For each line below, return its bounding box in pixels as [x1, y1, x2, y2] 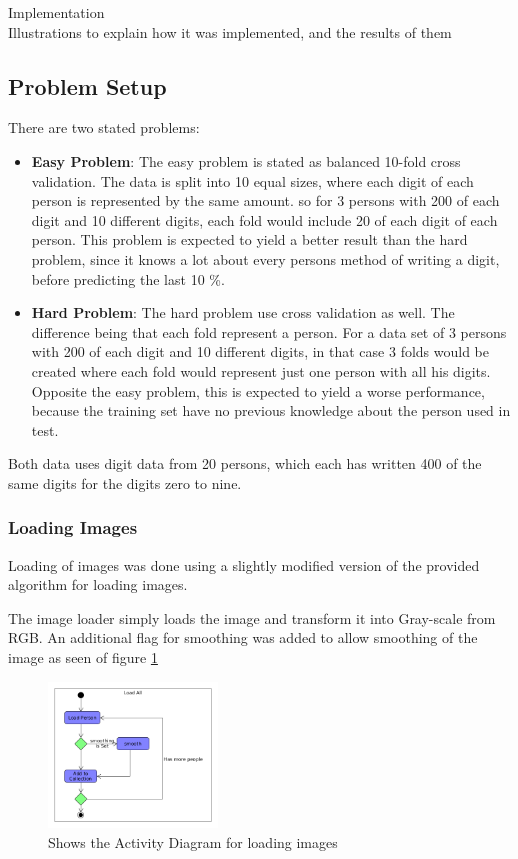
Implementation [8, 2, 105, 22]
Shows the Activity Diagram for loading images [48, 832, 338, 853]
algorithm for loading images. [8, 574, 188, 595]
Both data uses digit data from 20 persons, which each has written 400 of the [8, 453, 482, 474]
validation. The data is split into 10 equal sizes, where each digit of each [31, 170, 474, 191]
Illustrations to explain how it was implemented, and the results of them [8, 21, 452, 42]
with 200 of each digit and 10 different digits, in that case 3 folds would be [31, 341, 490, 362]
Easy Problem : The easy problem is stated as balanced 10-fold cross [31, 150, 461, 171]
